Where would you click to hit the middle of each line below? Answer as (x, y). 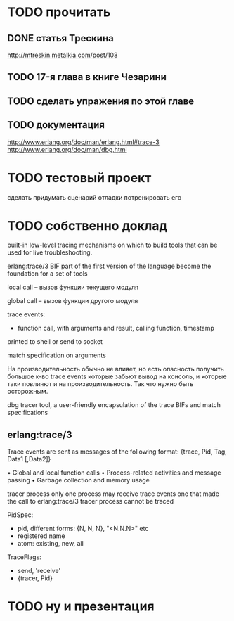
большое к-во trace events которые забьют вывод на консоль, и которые (117, 376)
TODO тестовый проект (79, 178)
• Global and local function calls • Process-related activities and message (114, 473)
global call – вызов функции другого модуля (73, 301)
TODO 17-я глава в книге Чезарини (87, 77)
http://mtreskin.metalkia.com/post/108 (63, 55)
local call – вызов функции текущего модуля (73, 287)
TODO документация (56, 125)
